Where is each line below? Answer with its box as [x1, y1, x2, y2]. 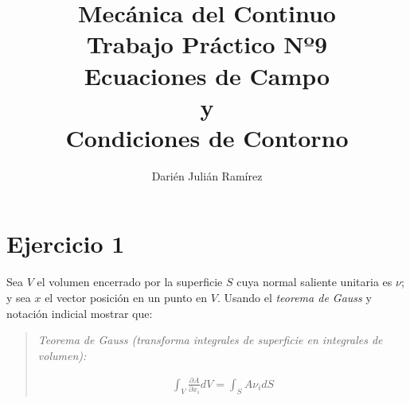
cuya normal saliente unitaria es [236, 273, 392, 290]
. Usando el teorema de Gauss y [217, 289, 372, 305]
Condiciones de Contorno [65, 121, 349, 153]
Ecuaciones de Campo [84, 59, 330, 91]
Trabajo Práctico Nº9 [86, 28, 328, 60]
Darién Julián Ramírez [151, 167, 263, 184]
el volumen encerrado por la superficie [37, 273, 223, 290]
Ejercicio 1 [6, 227, 125, 260]
